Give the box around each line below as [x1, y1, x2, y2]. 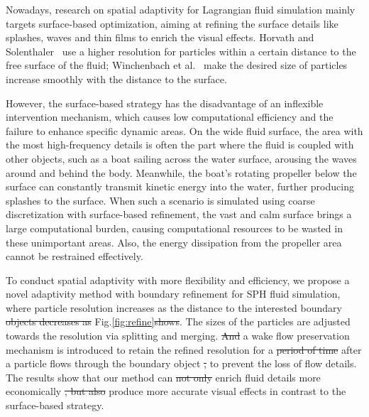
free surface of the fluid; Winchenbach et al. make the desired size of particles [6, 58, 348, 72]
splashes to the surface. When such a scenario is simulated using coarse [6, 193, 315, 207]
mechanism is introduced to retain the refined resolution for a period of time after [6, 342, 362, 357]
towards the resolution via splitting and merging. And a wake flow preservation [6, 328, 350, 343]
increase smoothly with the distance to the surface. [6, 71, 227, 86]
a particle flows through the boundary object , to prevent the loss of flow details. [6, 356, 357, 371]
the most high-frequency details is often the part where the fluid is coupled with [6, 137, 354, 152]
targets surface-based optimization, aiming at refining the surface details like [6, 16, 338, 31]
